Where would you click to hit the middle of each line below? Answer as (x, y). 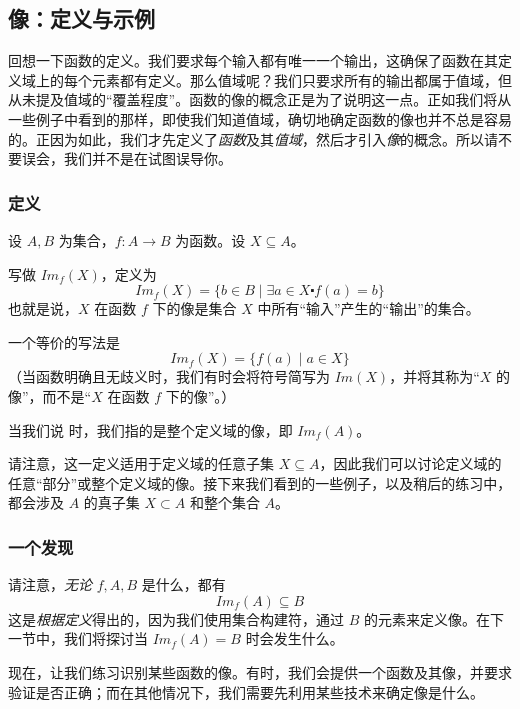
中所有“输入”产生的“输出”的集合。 (368, 308)
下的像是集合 (194, 308)
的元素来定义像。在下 (433, 618)
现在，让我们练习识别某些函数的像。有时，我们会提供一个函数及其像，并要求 (260, 671)
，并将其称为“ (434, 376)
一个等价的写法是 (64, 341)
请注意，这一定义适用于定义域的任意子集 (141, 463)
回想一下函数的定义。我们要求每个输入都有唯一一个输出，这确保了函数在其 (253, 60)
